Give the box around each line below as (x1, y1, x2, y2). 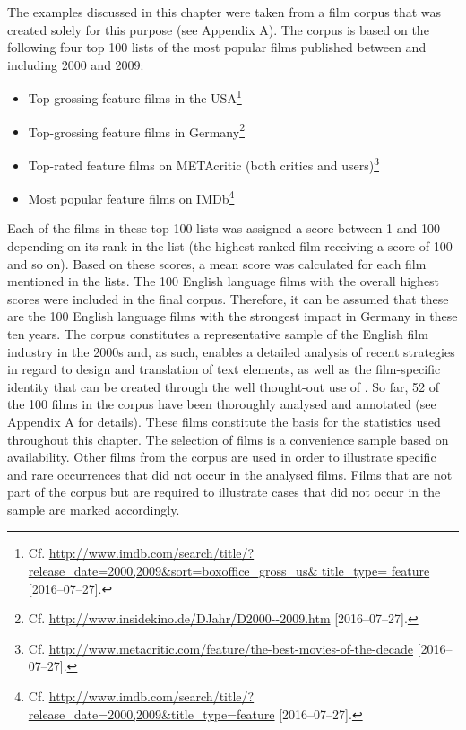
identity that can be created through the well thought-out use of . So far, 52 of (7, 377, 440, 395)
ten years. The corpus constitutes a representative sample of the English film (7, 324, 428, 343)
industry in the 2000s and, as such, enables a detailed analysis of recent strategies (7, 342, 455, 361)
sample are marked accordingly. (7, 500, 180, 518)
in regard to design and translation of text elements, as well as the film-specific (7, 360, 441, 378)
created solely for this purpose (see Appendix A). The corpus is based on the (7, 20, 429, 39)
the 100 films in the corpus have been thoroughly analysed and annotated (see (7, 395, 436, 413)
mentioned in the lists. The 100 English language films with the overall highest (7, 272, 440, 291)
